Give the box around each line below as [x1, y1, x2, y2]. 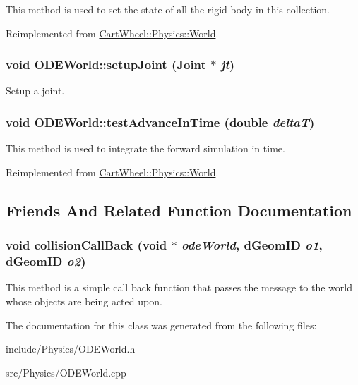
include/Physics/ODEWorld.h [6, 341, 136, 356]
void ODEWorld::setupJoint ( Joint [6, 56, 206, 73]
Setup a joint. [6, 83, 65, 98]
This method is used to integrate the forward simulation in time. [6, 141, 285, 156]
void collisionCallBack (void [6, 236, 167, 254]
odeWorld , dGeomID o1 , [181, 236, 323, 254]
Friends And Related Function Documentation [6, 199, 352, 221]
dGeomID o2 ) [6, 252, 86, 270]
